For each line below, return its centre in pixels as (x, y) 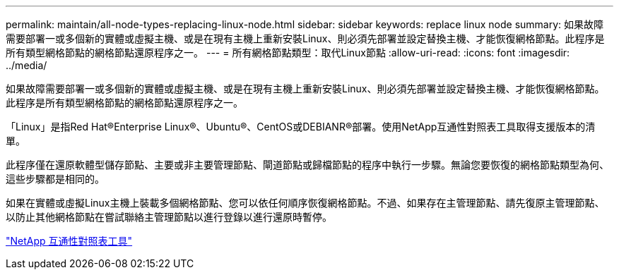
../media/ (26, 65)
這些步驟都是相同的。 (55, 179)
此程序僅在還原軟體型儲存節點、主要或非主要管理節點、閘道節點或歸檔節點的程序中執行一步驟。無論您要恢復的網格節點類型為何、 (307, 165)
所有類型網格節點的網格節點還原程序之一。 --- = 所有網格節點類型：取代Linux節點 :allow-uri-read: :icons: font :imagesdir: (288, 53)
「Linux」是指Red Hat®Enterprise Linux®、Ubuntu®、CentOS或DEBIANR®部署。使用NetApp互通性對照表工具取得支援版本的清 (301, 127)
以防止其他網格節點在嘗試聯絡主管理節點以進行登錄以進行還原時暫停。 (169, 217)
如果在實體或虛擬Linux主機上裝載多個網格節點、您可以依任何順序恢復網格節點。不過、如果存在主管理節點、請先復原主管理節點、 (305, 203)
